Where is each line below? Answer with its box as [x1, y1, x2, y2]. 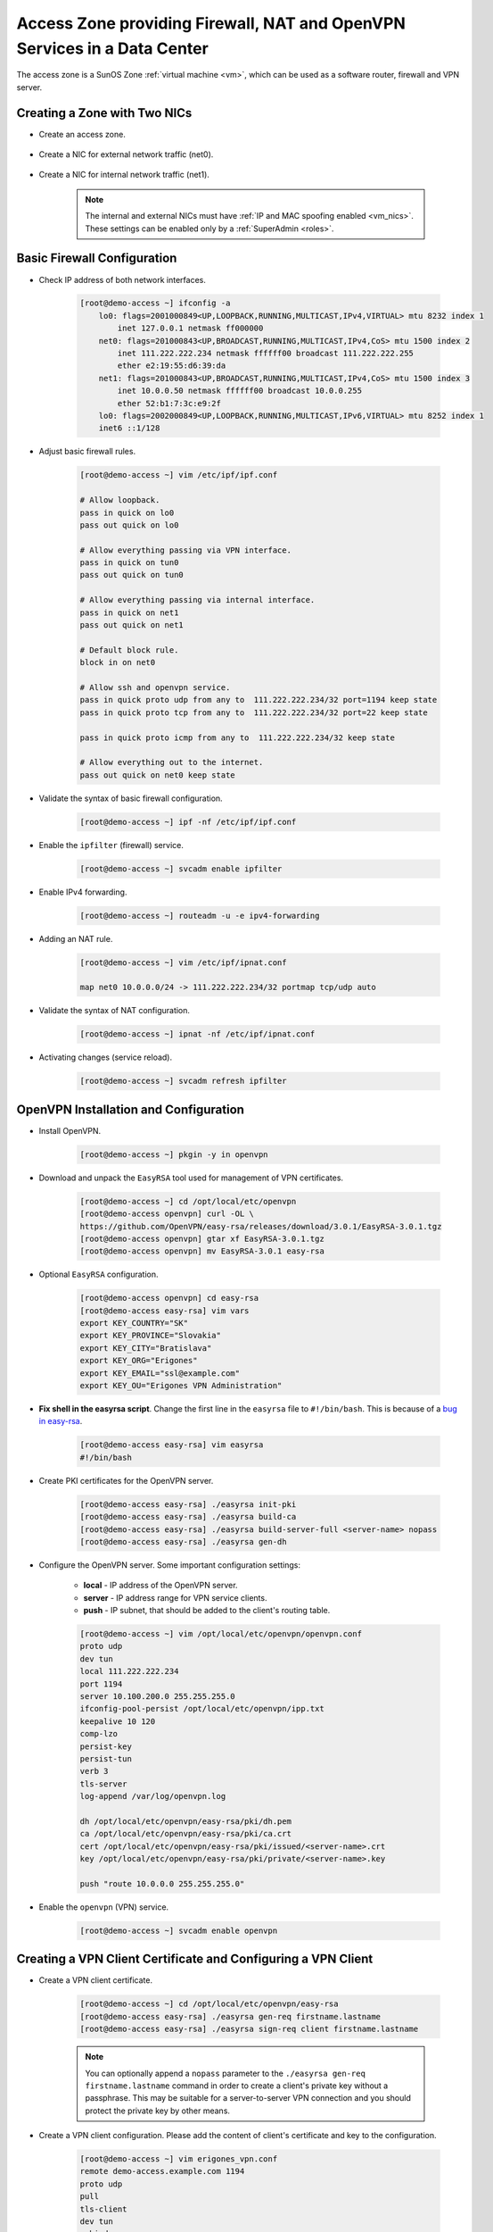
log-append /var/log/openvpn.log [79, 1791, 226, 1802]
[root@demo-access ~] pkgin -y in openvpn [79, 1149, 268, 1160]
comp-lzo [79, 1728, 119, 1739]
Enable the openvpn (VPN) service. [38, 1902, 169, 1912]
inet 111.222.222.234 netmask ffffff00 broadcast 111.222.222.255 [117, 348, 415, 359]
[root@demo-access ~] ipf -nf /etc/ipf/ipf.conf [79, 817, 297, 827]
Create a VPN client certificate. [38, 1975, 153, 1986]
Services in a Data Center [16, 38, 209, 58]
